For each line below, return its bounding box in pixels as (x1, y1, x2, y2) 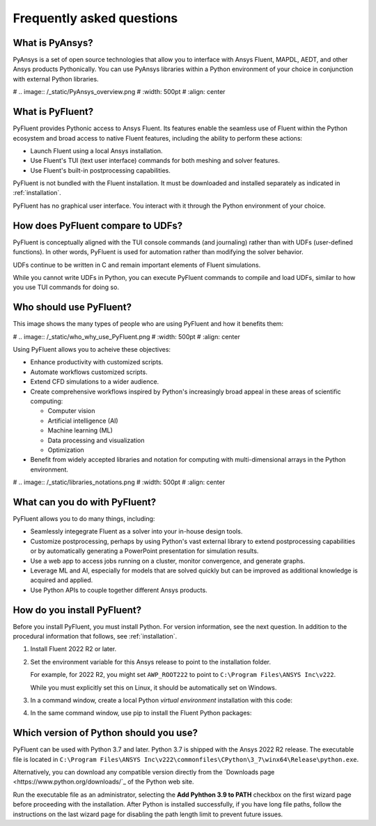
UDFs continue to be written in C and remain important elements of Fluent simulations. (13, 260, 261, 269)
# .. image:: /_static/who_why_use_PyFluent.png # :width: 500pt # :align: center (13, 332, 240, 341)
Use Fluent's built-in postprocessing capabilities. (30, 166, 171, 174)
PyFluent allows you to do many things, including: (13, 515, 155, 523)
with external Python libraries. (13, 75, 99, 83)
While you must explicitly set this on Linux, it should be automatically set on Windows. (30, 683, 277, 692)
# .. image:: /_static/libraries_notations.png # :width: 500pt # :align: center (13, 478, 226, 487)
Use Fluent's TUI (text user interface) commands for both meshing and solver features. (30, 157, 280, 165)
